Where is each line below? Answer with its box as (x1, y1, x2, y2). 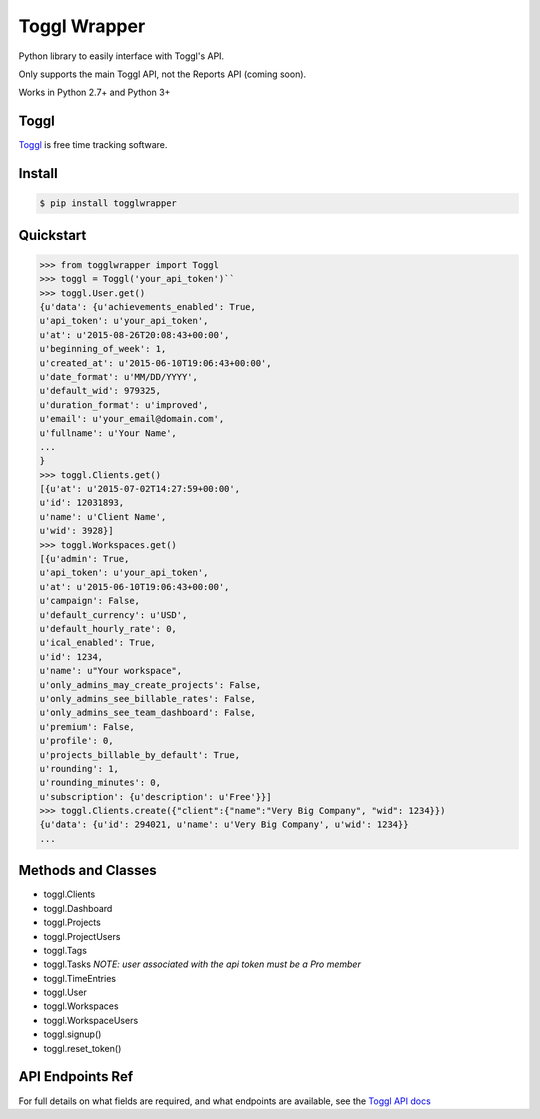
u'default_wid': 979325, (39, 385, 162, 397)
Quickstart (18, 226, 87, 244)
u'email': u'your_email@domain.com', (39, 413, 225, 425)
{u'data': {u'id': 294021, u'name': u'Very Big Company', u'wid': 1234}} (39, 819, 409, 830)
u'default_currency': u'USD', (39, 609, 188, 620)
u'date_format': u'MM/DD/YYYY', (39, 371, 199, 382)
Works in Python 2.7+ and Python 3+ (18, 86, 171, 99)
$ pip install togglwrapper (39, 198, 177, 209)
